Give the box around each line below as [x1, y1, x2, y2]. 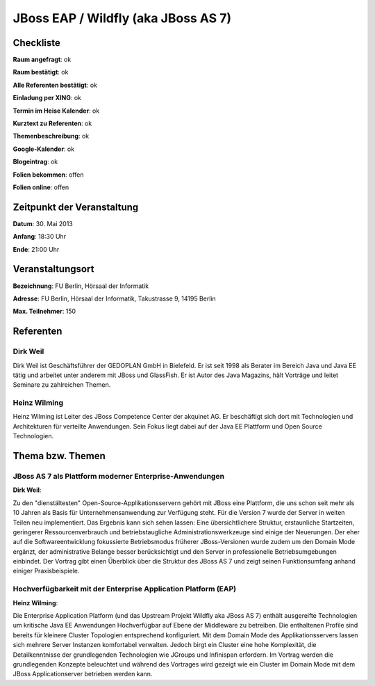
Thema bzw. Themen [12, 450, 106, 462]
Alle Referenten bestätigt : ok [12, 81, 97, 89]
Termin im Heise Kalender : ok [12, 106, 100, 115]
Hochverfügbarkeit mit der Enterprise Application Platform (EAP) [12, 584, 237, 594]
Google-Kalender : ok [12, 145, 75, 153]
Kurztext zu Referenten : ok [12, 119, 92, 128]
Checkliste [12, 37, 60, 49]
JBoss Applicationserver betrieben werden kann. [12, 670, 153, 678]
